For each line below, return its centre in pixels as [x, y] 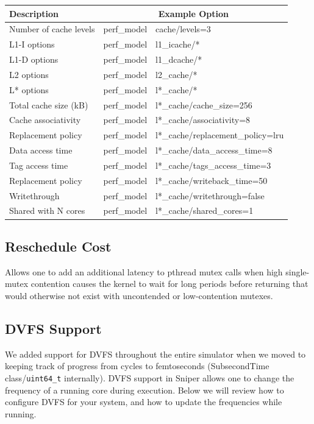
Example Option [193, 13]
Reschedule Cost [58, 246]
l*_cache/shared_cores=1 [205, 210]
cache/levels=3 [183, 29]
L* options [29, 89]
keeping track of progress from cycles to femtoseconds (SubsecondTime [137, 366]
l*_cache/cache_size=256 [204, 104]
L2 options [29, 74]
